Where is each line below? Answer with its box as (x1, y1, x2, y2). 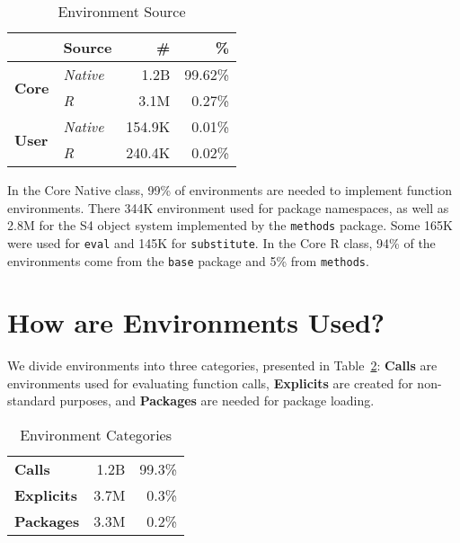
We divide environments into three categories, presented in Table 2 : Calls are (7, 356, 438, 375)
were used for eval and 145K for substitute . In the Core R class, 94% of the (7, 233, 436, 252)
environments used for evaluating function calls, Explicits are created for (7, 373, 413, 392)
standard (7, 391, 56, 410)
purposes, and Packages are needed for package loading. (59, 391, 375, 410)
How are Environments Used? (7, 304, 385, 341)
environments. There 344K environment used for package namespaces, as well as (7, 198, 449, 217)
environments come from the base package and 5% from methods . (7, 251, 369, 270)
